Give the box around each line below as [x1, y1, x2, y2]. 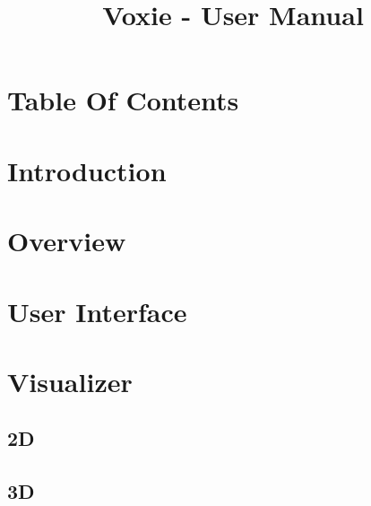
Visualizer [7, 362, 133, 399]
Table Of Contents [7, 82, 239, 118]
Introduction [7, 152, 167, 188]
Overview [7, 222, 126, 259]
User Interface [7, 292, 187, 329]
